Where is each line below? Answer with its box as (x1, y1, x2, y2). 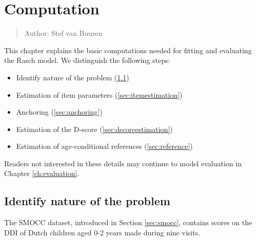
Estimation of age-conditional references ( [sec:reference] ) (16, 141, 193, 151)
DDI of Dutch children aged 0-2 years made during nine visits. (4, 227, 201, 237)
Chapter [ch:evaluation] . (4, 168, 80, 179)
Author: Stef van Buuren (24, 28, 103, 38)
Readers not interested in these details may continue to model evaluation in (4, 158, 242, 168)
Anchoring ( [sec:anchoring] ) (16, 106, 103, 117)
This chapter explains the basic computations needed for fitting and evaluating (4, 45, 252, 55)
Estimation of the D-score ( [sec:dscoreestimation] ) (16, 123, 173, 134)
